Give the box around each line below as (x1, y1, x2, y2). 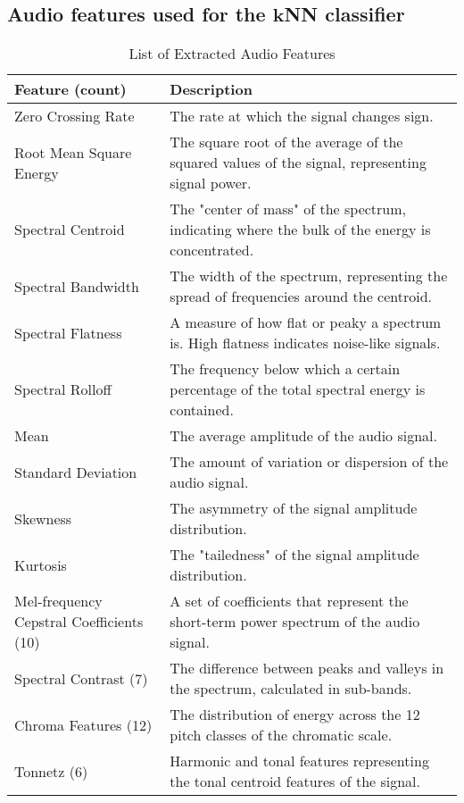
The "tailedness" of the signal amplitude (170, 544, 419, 565)
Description (170, 79, 253, 100)
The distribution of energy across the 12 (170, 704, 420, 725)
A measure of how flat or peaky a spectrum (170, 312, 442, 333)
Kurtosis (14, 554, 67, 575)
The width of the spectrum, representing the (170, 265, 448, 287)
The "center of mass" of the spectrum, (170, 198, 407, 220)
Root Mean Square (14, 141, 132, 163)
